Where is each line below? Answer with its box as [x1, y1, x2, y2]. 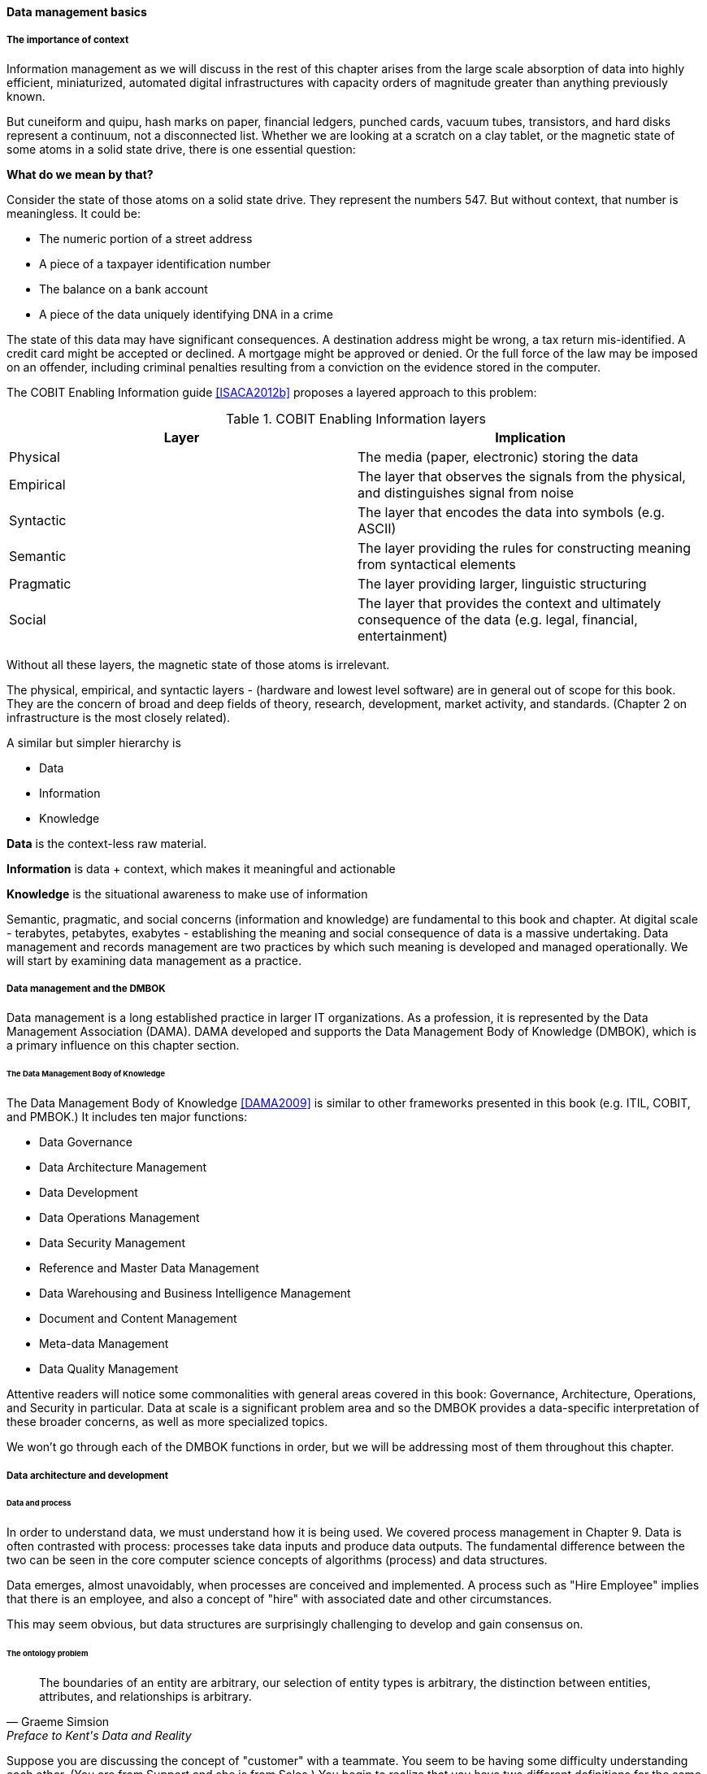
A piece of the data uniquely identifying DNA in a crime [39, 307, 333, 321]
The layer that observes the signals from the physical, [358, 467, 686, 485]
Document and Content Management [39, 1311, 237, 1326]
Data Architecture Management [39, 1160, 207, 1175]
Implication [495, 428, 566, 446]
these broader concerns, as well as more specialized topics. [7, 1415, 328, 1429]
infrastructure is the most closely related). [7, 710, 231, 724]
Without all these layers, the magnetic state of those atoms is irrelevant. [7, 657, 390, 672]
